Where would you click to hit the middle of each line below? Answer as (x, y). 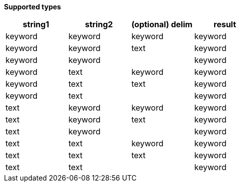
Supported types (33, 7)
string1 (36, 24)
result (225, 24)
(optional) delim (162, 24)
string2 (99, 24)
